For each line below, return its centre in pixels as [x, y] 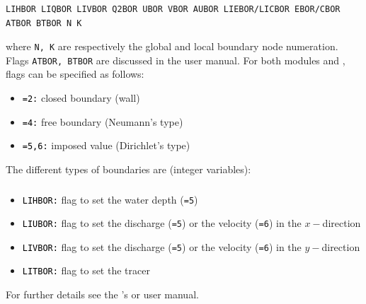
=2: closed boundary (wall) [81, 98]
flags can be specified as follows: [75, 74]
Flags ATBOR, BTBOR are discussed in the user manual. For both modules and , [176, 60]
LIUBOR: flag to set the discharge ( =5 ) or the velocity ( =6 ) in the [162, 223]
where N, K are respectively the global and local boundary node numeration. [172, 46]
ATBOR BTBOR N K [44, 23]
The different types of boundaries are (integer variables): [128, 169]
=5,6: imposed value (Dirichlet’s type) [106, 145]
